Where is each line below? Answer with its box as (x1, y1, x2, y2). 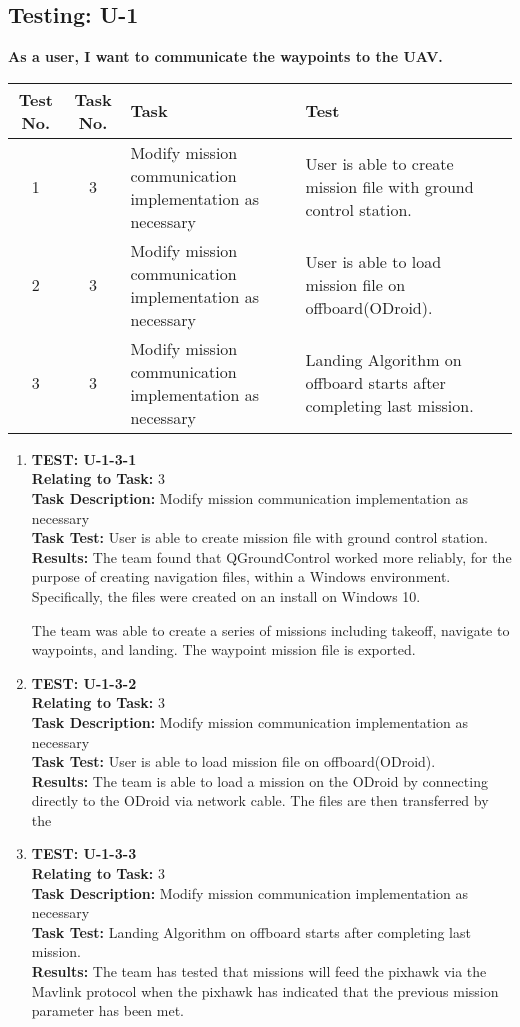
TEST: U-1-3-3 (31, 843, 137, 864)
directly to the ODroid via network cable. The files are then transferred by (31, 790, 489, 811)
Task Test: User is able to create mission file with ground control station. (31, 527, 488, 548)
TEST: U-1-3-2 (31, 672, 137, 693)
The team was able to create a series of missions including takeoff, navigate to (31, 619, 510, 640)
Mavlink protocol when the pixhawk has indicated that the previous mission (31, 980, 499, 1001)
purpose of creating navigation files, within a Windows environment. (31, 566, 451, 587)
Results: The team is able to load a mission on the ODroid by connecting (31, 770, 488, 791)
